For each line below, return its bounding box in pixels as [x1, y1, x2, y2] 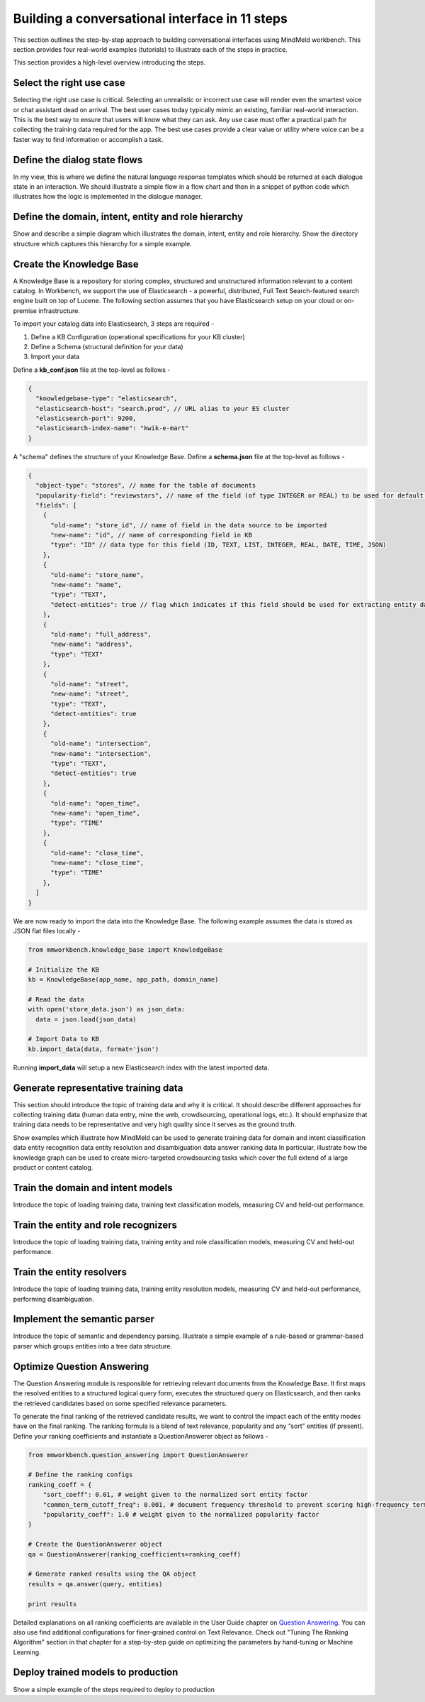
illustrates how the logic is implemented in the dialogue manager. [13, 192, 203, 201]
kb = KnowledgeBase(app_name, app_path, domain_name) [28, 976, 219, 984]
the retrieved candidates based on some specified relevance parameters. [13, 1399, 227, 1407]
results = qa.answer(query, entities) [28, 1580, 163, 1588]
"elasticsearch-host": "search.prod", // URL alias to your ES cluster [35, 405, 290, 412]
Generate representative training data [13, 1082, 183, 1094]
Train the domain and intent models [13, 1182, 173, 1194]
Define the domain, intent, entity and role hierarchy [13, 211, 244, 223]
